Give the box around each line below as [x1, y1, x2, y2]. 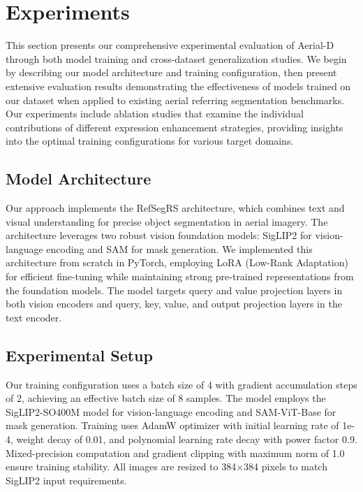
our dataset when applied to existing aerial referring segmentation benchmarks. [6, 92, 345, 107]
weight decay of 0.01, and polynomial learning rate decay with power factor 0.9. [16, 432, 357, 446]
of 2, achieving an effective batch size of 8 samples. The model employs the [6, 391, 326, 405]
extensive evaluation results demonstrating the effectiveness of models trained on [6, 78, 351, 93]
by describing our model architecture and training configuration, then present [6, 65, 337, 80]
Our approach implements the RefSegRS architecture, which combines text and [6, 201, 345, 215]
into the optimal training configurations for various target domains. [6, 133, 294, 148]
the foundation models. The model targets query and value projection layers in [6, 282, 343, 297]
